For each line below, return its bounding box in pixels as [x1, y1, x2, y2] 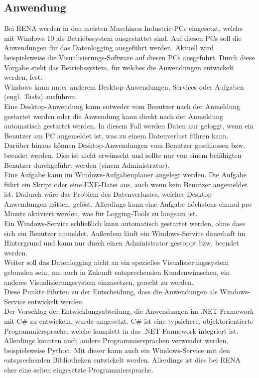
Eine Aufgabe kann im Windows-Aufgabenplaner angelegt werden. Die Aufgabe [4, 169, 247, 180]
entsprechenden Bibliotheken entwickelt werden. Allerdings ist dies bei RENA [4, 355, 241, 365]
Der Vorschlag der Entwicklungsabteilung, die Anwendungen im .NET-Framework [4, 306, 254, 316]
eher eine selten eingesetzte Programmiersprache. [4, 364, 153, 375]
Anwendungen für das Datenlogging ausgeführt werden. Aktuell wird [4, 42, 214, 53]
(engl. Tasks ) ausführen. [4, 91, 77, 102]
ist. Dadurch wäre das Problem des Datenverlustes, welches [4, 189, 185, 199]
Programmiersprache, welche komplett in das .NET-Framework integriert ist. [4, 325, 239, 336]
